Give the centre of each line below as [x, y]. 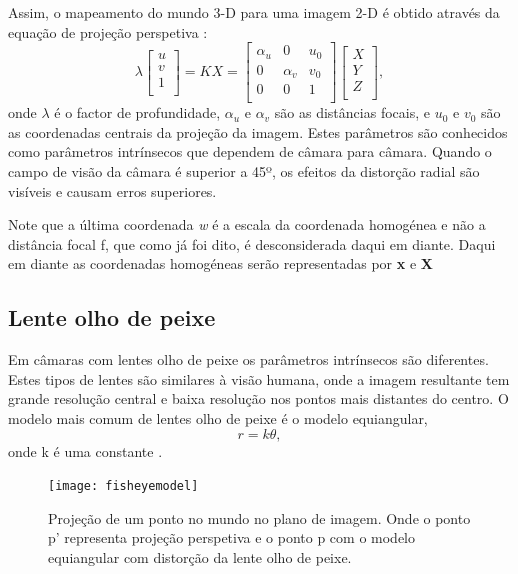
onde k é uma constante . [85, 450]
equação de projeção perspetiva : [108, 31]
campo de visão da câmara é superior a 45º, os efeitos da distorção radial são [244, 171]
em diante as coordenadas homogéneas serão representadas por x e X [220, 263]
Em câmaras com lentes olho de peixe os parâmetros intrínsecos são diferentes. [248, 359]
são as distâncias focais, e [352, 112]
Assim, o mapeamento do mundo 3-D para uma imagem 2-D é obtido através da [254, 12]
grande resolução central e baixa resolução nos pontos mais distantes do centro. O [258, 398]
